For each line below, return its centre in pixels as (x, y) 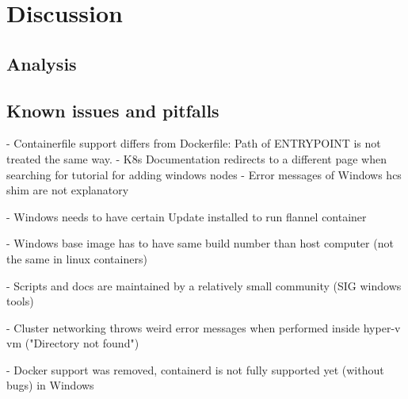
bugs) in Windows (50, 385)
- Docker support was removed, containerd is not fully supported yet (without (195, 369)
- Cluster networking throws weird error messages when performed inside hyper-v (204, 327)
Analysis (42, 63)
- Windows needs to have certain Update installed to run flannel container (187, 216)
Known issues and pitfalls (113, 110)
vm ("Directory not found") (73, 343)
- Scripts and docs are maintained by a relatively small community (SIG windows (204, 285)
